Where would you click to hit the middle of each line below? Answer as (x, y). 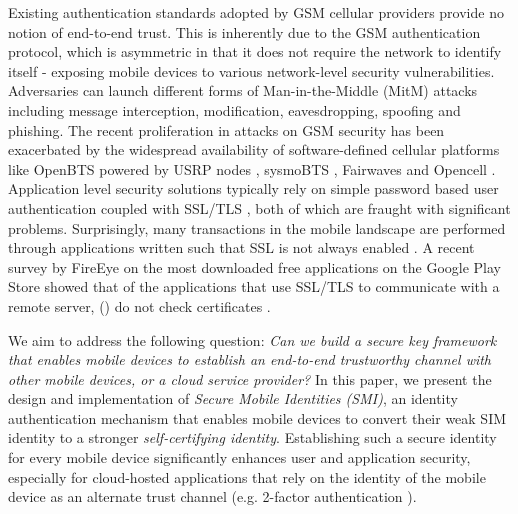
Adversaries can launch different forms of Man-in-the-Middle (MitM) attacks (243, 90)
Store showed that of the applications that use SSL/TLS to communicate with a (254, 286)
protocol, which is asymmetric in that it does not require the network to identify (255, 51)
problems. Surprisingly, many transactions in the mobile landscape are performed (257, 227)
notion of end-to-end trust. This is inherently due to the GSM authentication (244, 31)
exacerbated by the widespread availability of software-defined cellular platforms (254, 149)
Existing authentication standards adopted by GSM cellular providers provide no (256, 12)
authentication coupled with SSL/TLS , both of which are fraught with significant (259, 207)
